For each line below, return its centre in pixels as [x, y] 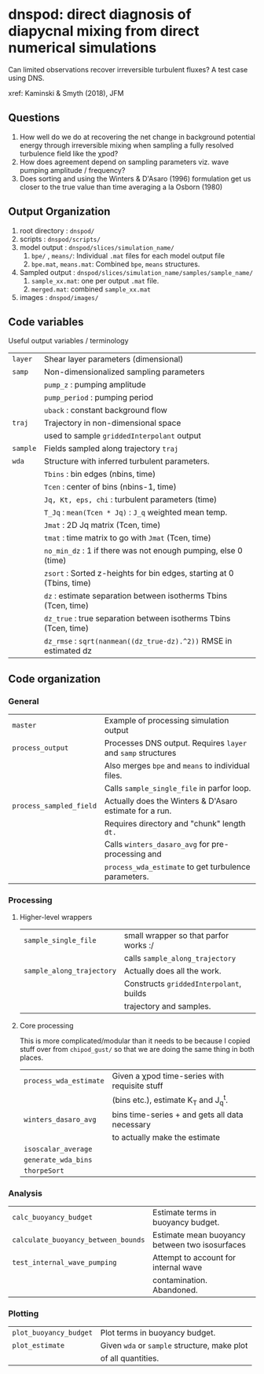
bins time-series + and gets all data [178, 1115]
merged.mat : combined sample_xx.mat [91, 289]
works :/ [139, 946]
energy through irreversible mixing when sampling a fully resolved [126, 145]
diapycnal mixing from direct [104, 31]
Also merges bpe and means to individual [177, 766]
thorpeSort [44, 1171]
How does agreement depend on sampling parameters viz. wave [124, 162]
